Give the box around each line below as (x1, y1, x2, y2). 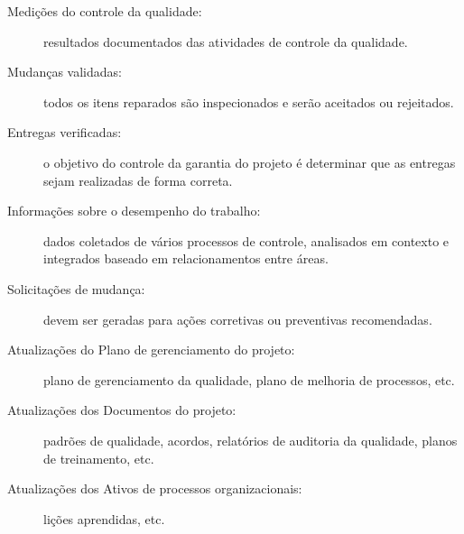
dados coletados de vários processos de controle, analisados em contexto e (43, 231, 450, 250)
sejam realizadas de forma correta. (43, 170, 233, 189)
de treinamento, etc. (43, 448, 154, 467)
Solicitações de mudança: (7, 279, 145, 298)
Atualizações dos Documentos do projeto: (7, 400, 237, 419)
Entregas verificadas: (7, 123, 122, 142)
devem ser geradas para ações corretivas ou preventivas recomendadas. (43, 309, 432, 328)
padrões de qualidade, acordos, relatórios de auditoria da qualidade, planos (43, 430, 458, 449)
